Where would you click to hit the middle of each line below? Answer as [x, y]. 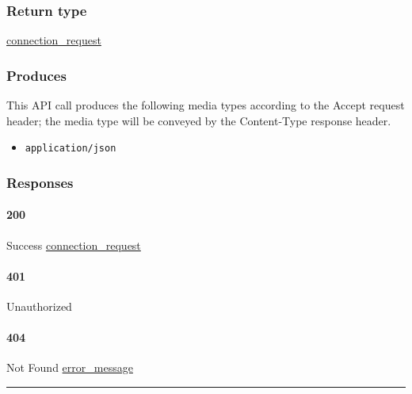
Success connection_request [74, 245]
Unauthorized [39, 306]
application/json [71, 149]
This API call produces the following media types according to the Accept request [206, 105]
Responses [40, 182]
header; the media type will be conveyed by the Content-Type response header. [199, 120]
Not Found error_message [70, 367]
